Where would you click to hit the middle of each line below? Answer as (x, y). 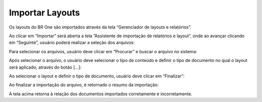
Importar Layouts (44, 13)
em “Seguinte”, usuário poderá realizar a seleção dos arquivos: (72, 43)
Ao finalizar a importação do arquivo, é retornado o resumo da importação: (84, 85)
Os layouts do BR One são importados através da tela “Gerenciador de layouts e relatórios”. (100, 27)
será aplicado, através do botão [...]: (45, 67)
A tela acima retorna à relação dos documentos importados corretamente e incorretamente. (101, 94)
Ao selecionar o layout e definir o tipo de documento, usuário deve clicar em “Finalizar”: (97, 76)
